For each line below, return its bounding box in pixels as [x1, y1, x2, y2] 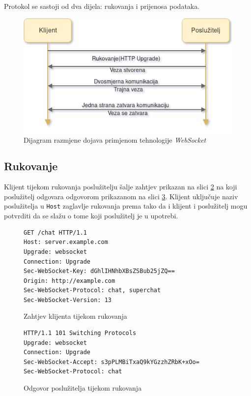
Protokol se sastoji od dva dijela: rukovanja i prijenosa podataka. [4, 1, 200, 11]
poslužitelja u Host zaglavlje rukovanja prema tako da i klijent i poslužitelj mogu [4, 201, 248, 211]
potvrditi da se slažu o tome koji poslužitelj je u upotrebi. [4, 211, 178, 221]
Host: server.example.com [24, 239, 108, 246]
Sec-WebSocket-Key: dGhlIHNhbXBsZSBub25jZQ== [24, 268, 175, 275]
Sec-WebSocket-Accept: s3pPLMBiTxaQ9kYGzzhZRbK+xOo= [24, 358, 199, 366]
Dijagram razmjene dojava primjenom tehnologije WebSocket [24, 134, 206, 145]
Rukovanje [4, 158, 58, 174]
